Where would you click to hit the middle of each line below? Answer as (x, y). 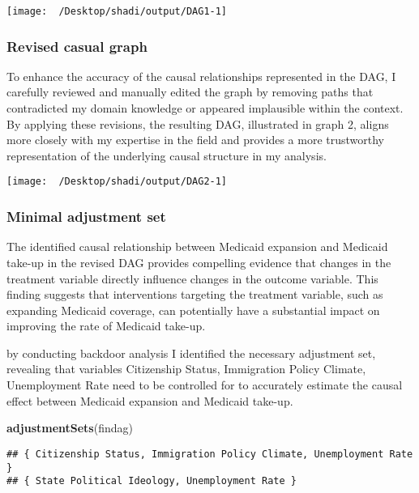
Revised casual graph (77, 46)
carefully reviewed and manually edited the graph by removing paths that (190, 92)
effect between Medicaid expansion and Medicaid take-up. (150, 400)
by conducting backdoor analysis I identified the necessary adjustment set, (191, 353)
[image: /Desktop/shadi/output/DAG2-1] (117, 182)
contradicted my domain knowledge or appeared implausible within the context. (205, 108)
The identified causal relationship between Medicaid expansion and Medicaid (197, 246)
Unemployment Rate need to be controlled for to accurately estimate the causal (205, 385)
